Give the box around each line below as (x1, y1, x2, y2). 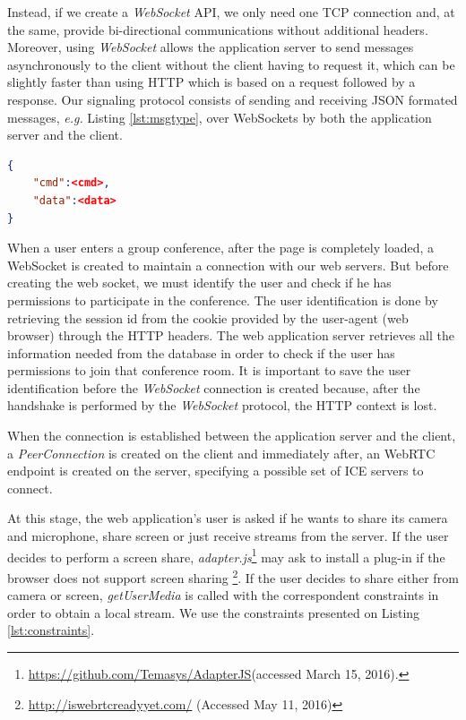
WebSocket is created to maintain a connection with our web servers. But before (7, 255, 449, 274)
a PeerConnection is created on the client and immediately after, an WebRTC (7, 443, 436, 462)
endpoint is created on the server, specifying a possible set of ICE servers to (7, 461, 424, 480)
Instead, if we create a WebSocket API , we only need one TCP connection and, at (7, 3, 455, 21)
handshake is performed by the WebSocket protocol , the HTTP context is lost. (7, 396, 437, 415)
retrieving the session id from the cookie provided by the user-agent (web (7, 308, 409, 327)
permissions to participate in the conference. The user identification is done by (7, 290, 438, 309)
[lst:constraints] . (7, 621, 95, 639)
